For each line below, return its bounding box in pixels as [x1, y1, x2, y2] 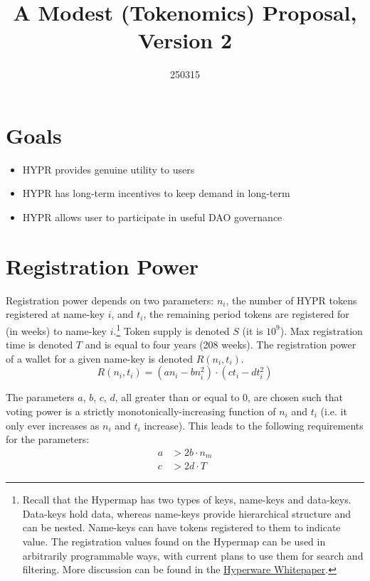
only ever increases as [6, 417, 100, 432]
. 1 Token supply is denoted [113, 321, 230, 338]
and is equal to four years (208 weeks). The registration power [85, 337, 356, 352]
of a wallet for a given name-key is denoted [6, 351, 193, 366]
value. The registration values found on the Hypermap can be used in [22, 534, 326, 549]
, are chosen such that [248, 390, 344, 405]
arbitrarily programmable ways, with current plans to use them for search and [22, 548, 364, 563]
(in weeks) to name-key [6, 323, 107, 338]
